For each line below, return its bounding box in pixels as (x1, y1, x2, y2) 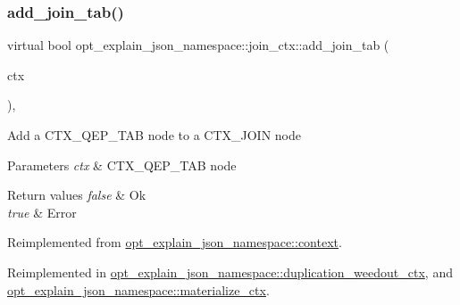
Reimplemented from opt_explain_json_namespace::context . (7, 233, 342, 251)
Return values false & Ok (7, 185, 146, 204)
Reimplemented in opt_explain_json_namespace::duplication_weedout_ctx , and (7, 262, 453, 281)
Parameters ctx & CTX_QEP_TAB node (7, 155, 237, 174)
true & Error (7, 202, 77, 221)
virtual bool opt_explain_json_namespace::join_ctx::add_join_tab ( (7, 36, 389, 54)
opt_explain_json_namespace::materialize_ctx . (7, 280, 270, 299)
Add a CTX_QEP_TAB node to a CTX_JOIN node (7, 126, 301, 144)
